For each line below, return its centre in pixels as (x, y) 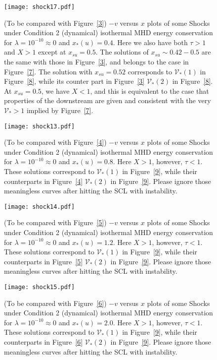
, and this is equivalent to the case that (150, 90)
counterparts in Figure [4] (43, 181)
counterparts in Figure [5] (43, 261)
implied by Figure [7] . (60, 110)
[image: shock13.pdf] (40, 126)
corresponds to (150, 71)
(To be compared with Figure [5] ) (55, 222)
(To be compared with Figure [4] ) (55, 142)
